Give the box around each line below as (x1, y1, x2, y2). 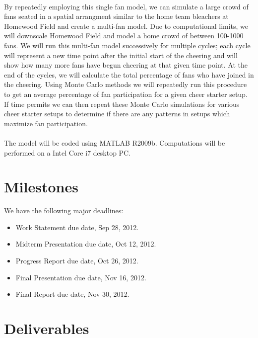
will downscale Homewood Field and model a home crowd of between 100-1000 (4, 30, 244, 41)
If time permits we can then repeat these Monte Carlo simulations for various (4, 98, 240, 109)
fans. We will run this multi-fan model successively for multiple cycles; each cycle (4, 40, 251, 50)
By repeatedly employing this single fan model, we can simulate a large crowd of (4, 1, 249, 11)
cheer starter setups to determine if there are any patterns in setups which (4, 108, 230, 119)
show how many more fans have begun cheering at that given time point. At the (4, 60, 248, 70)
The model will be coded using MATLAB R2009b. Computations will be (4, 137, 225, 148)
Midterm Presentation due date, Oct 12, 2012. (15, 239, 156, 249)
